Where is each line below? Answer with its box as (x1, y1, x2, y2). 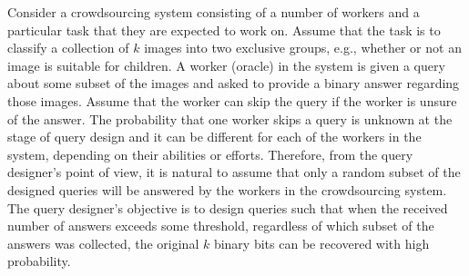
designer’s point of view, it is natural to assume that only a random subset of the (7, 163, 461, 182)
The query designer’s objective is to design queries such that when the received (7, 198, 448, 217)
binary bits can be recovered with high (213, 233, 430, 252)
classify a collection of (7, 38, 129, 57)
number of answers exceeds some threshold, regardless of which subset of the (7, 216, 434, 235)
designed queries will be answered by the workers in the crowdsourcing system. (7, 180, 447, 199)
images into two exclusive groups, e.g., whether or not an (144, 38, 462, 57)
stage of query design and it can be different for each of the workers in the (7, 127, 422, 146)
